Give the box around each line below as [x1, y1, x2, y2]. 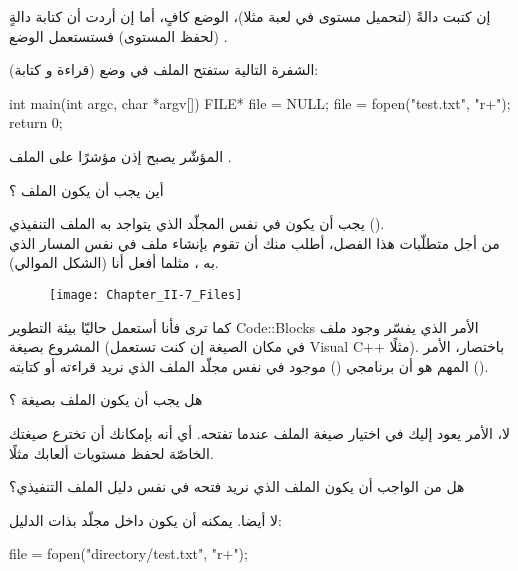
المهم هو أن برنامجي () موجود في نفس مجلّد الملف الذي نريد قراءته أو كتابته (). [9, 355, 489, 376]
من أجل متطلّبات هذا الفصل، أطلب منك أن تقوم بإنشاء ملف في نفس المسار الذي [9, 232, 500, 253]
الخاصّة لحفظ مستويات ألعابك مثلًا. [9, 442, 214, 463]
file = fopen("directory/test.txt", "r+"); [9, 543, 248, 564]
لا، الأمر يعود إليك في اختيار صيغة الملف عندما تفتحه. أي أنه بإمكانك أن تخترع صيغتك [9, 422, 511, 443]
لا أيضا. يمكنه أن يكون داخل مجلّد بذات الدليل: [9, 509, 282, 530]
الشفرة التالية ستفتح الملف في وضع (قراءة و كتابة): [9, 59, 319, 80]
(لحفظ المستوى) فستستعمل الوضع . [9, 25, 228, 46]
